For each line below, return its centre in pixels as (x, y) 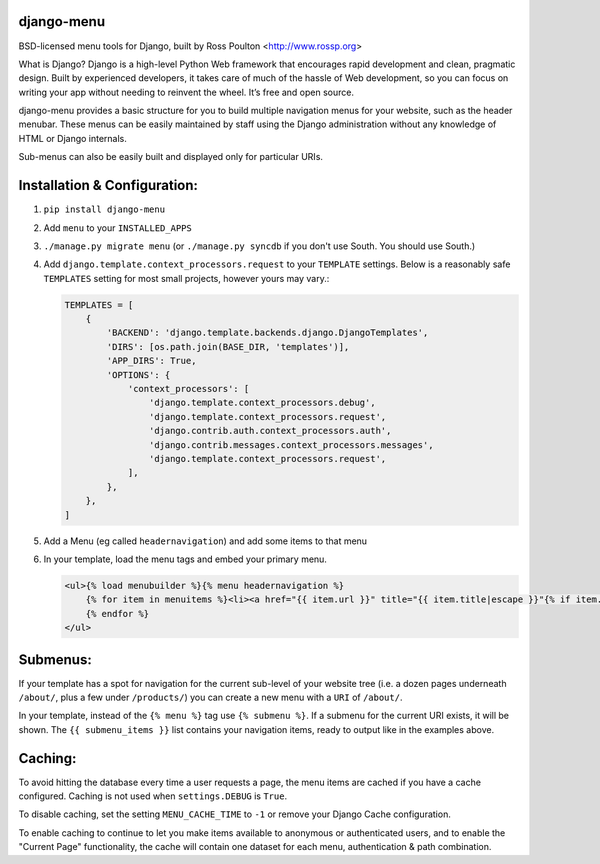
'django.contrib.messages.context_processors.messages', (291, 444)
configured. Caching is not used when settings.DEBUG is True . (153, 796)
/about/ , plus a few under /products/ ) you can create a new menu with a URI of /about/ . (210, 697)
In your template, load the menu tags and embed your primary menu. (185, 559)
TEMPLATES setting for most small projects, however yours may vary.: (186, 278)
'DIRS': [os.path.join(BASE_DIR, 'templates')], (228, 346)
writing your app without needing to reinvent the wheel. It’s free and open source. (186, 92)
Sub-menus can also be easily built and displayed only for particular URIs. (171, 157)
